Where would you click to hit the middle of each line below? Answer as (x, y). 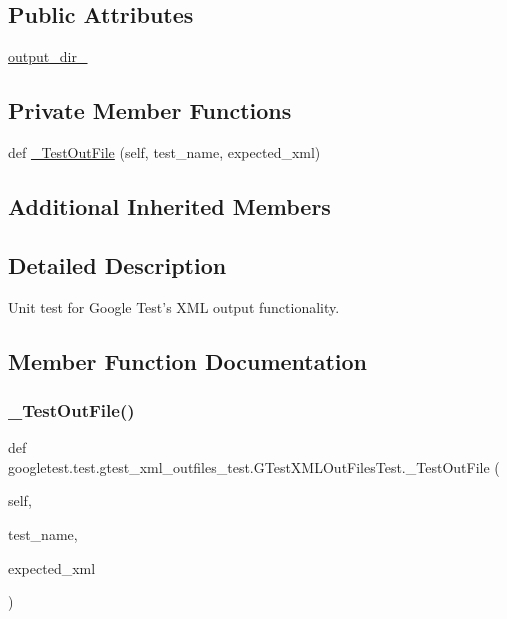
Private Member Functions (150, 110)
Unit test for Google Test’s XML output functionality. (174, 306)
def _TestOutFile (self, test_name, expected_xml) (164, 152)
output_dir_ (48, 56)
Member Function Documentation (188, 360)
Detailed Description (117, 264)
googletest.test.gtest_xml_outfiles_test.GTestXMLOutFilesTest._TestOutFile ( (254, 466)
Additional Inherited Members (169, 205)
